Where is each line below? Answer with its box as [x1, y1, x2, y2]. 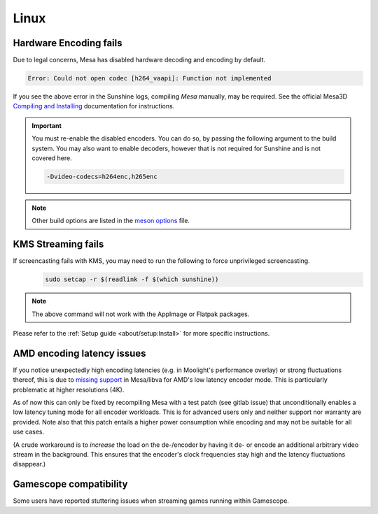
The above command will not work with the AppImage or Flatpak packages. [31, 310, 250, 318]
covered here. [31, 154, 73, 162]
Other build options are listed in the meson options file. [31, 217, 190, 225]
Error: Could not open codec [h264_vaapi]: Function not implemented [27, 74, 272, 83]
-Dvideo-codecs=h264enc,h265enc [46, 172, 157, 180]
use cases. [13, 427, 45, 436]
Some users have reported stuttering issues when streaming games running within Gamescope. [13, 497, 290, 505]
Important [31, 121, 62, 129]
